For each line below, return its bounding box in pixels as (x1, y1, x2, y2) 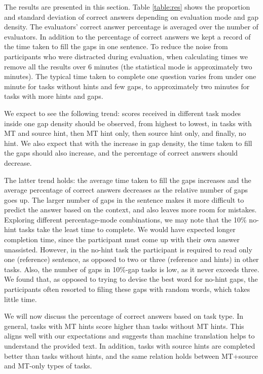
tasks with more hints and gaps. (4, 91, 103, 101)
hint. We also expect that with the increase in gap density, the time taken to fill (4, 137, 252, 148)
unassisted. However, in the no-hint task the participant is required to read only (4, 244, 252, 254)
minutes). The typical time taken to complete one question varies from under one (4, 71, 256, 82)
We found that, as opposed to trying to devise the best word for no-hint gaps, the (4, 274, 258, 284)
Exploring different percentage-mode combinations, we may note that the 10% (4, 214, 247, 225)
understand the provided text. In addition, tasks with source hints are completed (4, 341, 255, 351)
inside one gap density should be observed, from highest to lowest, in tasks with (4, 118, 252, 128)
